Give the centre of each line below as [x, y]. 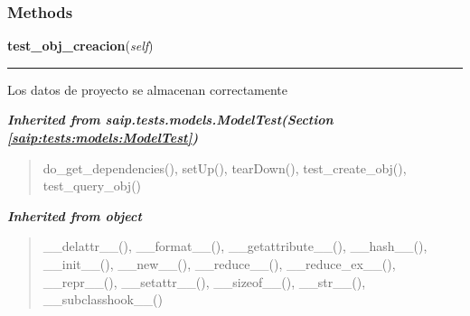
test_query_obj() [92, 186]
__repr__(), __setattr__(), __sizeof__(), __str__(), [204, 281]
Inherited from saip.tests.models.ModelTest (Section [170, 120]
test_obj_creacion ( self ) [80, 46]
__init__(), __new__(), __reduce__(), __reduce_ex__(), [219, 263]
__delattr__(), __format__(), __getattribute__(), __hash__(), [235, 246]
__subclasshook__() [103, 299]
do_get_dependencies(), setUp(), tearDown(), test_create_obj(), [225, 167]
